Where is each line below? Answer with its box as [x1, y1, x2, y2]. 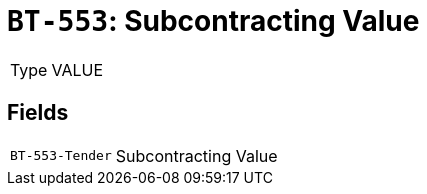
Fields [7, 100, 69, 126]
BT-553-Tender [10, 148, 112, 164]
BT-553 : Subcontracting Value [7, 4, 420, 38]
